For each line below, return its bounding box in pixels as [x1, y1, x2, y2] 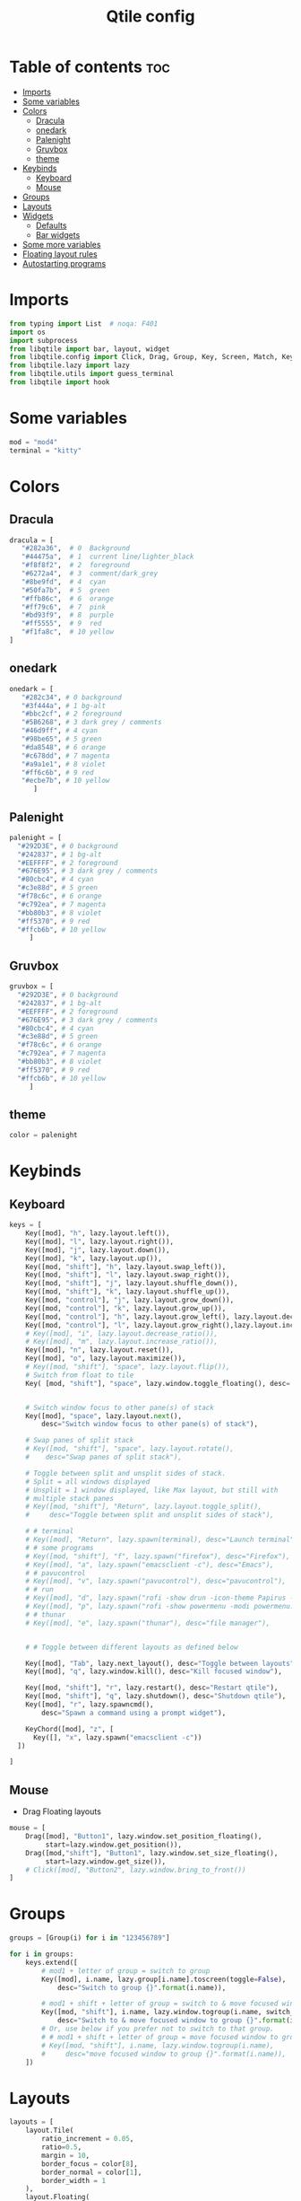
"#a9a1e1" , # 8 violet [21, 759, 106, 768]
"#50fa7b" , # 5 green [21, 585, 110, 594]
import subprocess [9, 336, 78, 345]
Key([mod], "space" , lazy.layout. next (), [25, 1411, 182, 1420]
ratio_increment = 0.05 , [41, 2135, 134, 2144]
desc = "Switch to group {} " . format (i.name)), [56, 1983, 227, 1992]
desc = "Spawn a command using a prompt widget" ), [41, 1708, 227, 1717]
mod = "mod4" [9, 437, 58, 446]
